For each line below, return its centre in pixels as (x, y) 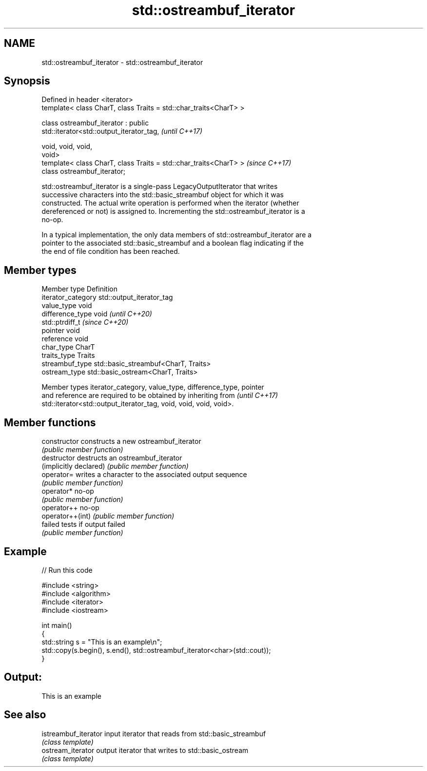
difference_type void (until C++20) (97, 314)
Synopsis (27, 81)
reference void (65, 339)
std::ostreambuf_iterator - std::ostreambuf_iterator (122, 62)
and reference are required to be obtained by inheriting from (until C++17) (160, 396)
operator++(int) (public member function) (108, 516)
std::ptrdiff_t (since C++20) (85, 322)
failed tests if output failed (83, 524)
